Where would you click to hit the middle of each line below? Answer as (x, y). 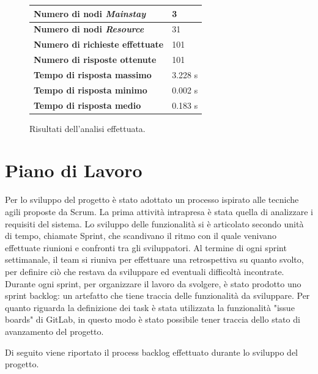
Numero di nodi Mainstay (90, 13)
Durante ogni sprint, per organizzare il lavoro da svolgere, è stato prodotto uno (153, 283)
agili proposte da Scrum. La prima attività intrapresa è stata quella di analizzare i (159, 211)
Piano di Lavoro (74, 170)
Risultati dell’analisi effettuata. (87, 128)
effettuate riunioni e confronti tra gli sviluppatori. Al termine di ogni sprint (146, 247)
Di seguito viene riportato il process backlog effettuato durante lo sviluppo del (152, 352)
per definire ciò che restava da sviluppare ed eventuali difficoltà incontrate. (145, 271)
